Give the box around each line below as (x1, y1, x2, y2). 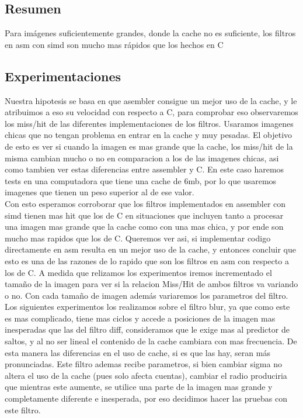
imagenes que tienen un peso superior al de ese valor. (5, 186, 194, 198)
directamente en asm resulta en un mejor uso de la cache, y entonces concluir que (5, 243, 296, 255)
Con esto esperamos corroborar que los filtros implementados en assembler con (5, 197, 286, 209)
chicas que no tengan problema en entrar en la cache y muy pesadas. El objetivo (5, 129, 292, 141)
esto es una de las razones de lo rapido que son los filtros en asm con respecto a (5, 254, 289, 267)
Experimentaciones (5, 67, 121, 85)
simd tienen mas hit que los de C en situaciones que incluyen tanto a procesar (5, 209, 284, 221)
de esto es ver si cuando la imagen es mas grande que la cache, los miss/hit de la (5, 140, 293, 152)
